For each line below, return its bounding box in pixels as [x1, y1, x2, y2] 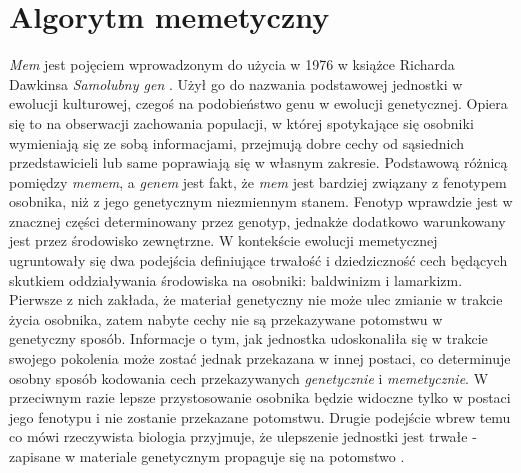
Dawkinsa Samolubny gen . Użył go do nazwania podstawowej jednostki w [9, 73, 463, 94]
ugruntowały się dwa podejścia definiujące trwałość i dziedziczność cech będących [9, 250, 508, 271]
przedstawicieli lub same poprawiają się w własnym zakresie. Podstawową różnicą [9, 152, 508, 173]
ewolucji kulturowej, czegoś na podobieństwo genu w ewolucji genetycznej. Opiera [9, 93, 508, 114]
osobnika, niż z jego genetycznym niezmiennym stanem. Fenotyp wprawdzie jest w [9, 191, 513, 212]
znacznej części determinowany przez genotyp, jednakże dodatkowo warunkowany [9, 210, 506, 231]
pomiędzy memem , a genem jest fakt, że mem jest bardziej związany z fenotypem [9, 171, 507, 192]
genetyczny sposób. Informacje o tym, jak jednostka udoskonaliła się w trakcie [9, 328, 488, 349]
